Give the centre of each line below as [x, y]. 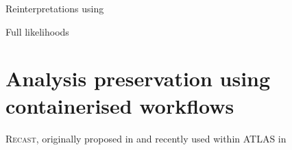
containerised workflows [120, 105]
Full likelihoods [37, 31]
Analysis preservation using [138, 78]
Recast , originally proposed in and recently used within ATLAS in [146, 138]
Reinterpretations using [55, 8]
